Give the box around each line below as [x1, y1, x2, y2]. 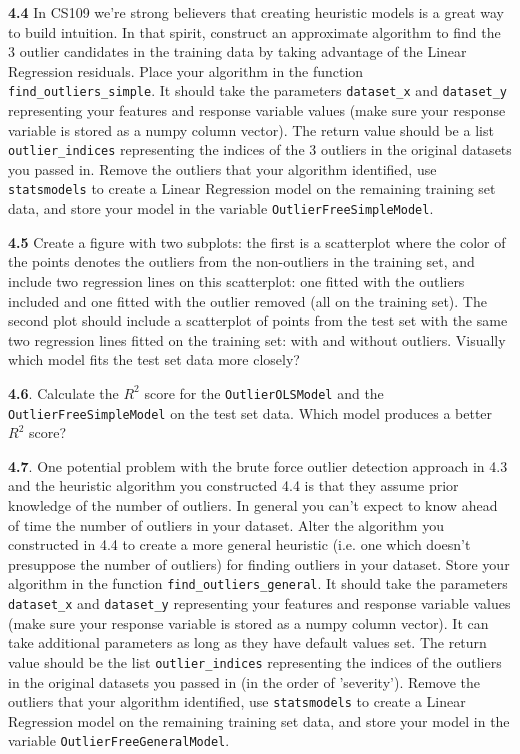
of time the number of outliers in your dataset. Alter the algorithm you [8, 514, 444, 535]
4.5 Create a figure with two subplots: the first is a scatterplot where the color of [8, 231, 506, 252]
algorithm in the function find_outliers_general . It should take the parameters [8, 573, 508, 594]
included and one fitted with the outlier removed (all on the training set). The [8, 290, 487, 311]
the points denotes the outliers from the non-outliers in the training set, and [8, 251, 475, 272]
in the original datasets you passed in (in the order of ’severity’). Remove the [8, 671, 481, 692]
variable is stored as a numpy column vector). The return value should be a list [8, 119, 494, 140]
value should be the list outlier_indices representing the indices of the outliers [8, 651, 502, 672]
